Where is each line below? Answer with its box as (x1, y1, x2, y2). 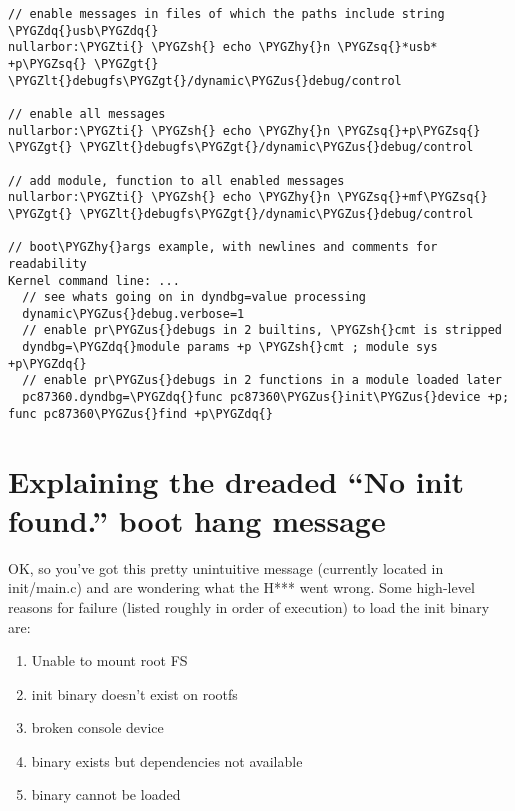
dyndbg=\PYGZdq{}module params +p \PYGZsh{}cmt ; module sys (22, 340, 438, 355)
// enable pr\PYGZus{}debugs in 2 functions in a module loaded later (22, 373, 502, 388)
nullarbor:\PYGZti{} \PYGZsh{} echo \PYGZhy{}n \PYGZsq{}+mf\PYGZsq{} (8, 190, 488, 205)
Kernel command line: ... (8, 273, 180, 288)
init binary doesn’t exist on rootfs (31, 683, 238, 704)
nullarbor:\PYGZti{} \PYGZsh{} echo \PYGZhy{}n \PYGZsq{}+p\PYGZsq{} (8, 123, 481, 138)
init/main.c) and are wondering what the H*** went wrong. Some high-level (8, 577, 475, 598)
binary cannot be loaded (31, 784, 181, 805)
